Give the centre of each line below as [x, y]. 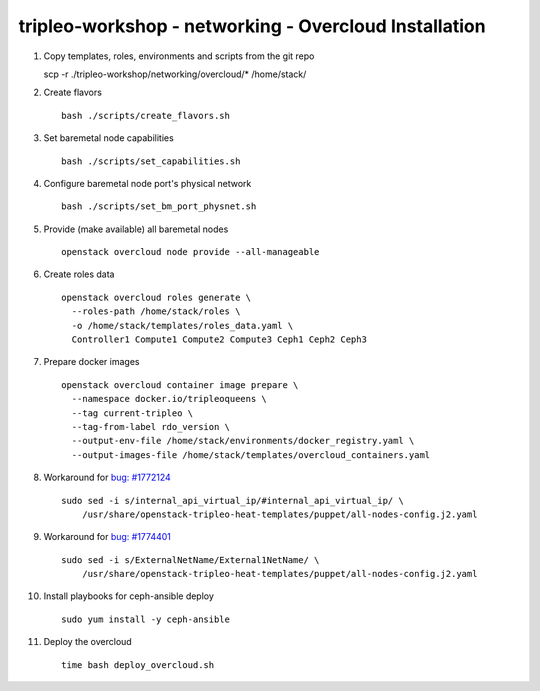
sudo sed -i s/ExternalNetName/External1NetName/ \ [190, 559]
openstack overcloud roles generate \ [156, 297]
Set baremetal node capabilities [108, 138]
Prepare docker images [91, 362]
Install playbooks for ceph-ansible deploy [129, 596]
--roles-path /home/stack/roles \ [156, 311]
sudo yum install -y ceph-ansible [145, 619]
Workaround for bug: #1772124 [107, 477]
